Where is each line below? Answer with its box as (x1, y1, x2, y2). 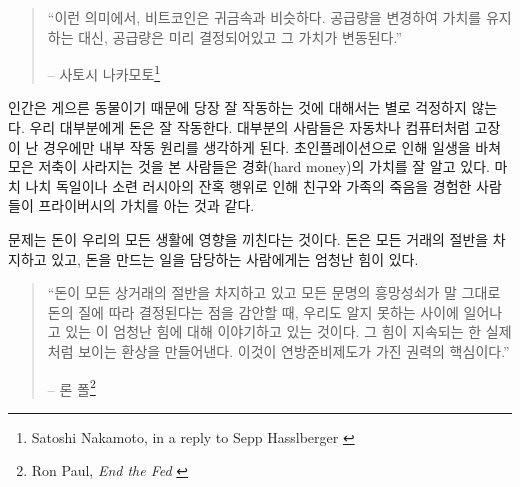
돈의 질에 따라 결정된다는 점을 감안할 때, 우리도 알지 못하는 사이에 (47, 301, 459, 322)
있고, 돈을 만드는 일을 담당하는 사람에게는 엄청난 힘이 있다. (51, 248, 419, 269)
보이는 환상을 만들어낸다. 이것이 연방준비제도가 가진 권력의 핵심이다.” (78, 340, 510, 361)
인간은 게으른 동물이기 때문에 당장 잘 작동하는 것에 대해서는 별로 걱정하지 (8, 97, 467, 118)
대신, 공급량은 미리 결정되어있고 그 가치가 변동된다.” (78, 26, 402, 47)
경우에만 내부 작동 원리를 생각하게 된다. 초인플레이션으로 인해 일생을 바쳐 (43, 136, 502, 157)
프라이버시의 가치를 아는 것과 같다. (38, 195, 255, 216)
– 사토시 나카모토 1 (47, 61, 161, 84)
